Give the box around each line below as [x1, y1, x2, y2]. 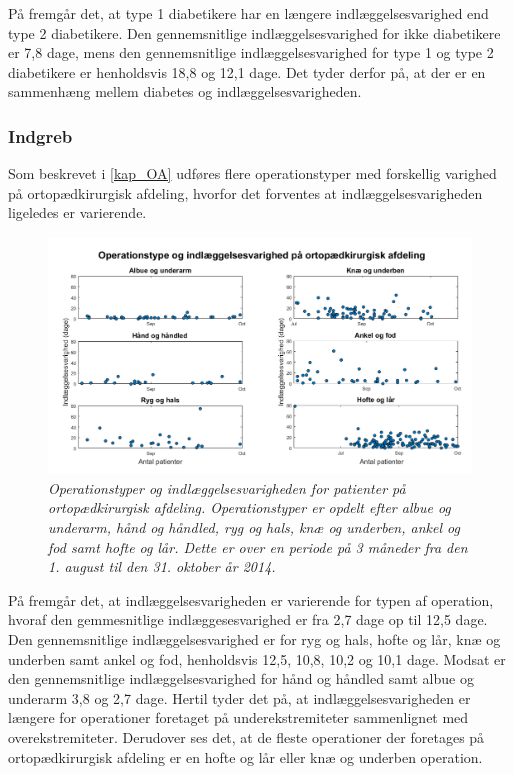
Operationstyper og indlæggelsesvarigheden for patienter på [48, 477, 406, 498]
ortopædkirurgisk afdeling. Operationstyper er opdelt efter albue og [48, 497, 451, 518]
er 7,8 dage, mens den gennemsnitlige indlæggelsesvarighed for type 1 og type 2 [8, 42, 494, 63]
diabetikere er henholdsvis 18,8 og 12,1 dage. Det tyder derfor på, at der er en [8, 61, 486, 82]
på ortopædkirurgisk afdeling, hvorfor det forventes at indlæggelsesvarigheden [8, 182, 483, 203]
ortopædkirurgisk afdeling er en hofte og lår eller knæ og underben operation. [8, 746, 483, 767]
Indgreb [8, 123, 73, 148]
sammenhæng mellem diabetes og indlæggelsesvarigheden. [8, 81, 362, 102]
